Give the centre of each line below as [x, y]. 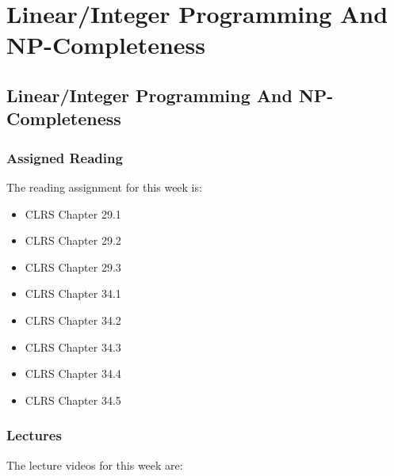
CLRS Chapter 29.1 [73, 213]
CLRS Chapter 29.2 [73, 240]
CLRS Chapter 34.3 [73, 347]
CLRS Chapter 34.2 [73, 320]
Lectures [34, 435]
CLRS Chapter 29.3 [73, 267]
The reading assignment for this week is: [104, 187]
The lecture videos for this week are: [95, 465]
